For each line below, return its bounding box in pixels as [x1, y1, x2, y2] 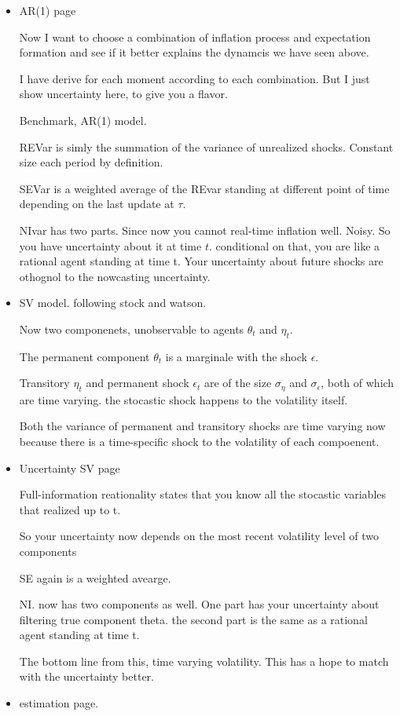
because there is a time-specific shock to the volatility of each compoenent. [19, 433, 380, 449]
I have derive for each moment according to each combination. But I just [19, 70, 370, 86]
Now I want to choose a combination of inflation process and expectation [19, 28, 371, 45]
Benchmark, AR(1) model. [19, 111, 147, 128]
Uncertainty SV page [19, 459, 120, 476]
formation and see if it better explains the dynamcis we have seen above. [19, 44, 369, 60]
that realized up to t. [19, 501, 121, 517]
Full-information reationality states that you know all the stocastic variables [19, 486, 387, 502]
